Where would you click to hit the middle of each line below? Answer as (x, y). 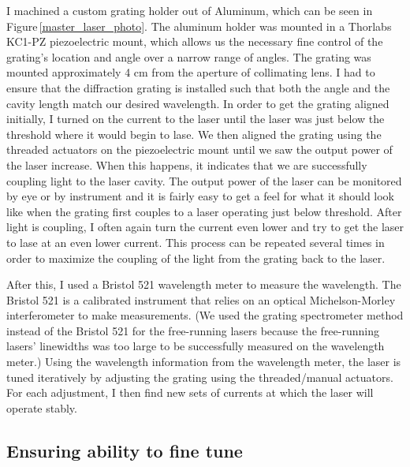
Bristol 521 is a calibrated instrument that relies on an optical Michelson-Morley (201, 299)
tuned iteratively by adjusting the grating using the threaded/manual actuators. (200, 377)
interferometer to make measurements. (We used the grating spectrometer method (205, 315)
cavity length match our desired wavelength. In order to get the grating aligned (198, 103)
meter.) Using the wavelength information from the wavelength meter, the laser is (204, 362)
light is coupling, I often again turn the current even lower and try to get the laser (205, 227)
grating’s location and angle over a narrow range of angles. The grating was (189, 56)
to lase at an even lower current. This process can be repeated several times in (196, 242)
